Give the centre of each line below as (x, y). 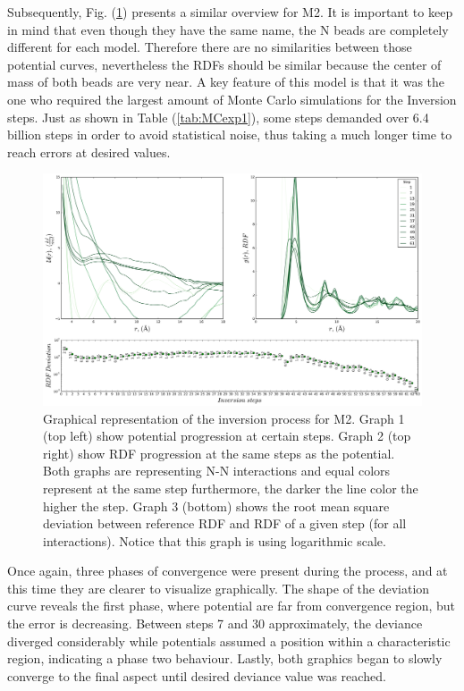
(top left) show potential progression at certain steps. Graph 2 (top (227, 436)
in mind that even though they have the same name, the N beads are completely (228, 29)
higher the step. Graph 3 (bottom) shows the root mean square (216, 506)
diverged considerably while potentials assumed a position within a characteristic (229, 640)
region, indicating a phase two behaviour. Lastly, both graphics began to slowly (225, 658)
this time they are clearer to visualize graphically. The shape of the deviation (219, 588)
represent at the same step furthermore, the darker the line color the (231, 488)
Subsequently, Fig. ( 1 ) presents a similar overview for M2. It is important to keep (230, 12)
